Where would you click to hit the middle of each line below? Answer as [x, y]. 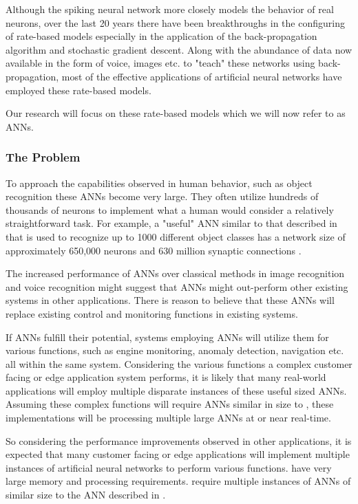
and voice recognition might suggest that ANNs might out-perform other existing [177, 286]
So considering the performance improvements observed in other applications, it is [179, 440]
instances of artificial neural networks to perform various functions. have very [169, 467]
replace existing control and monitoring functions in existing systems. [152, 313]
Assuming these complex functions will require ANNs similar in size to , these [170, 404]
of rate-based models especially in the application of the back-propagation [161, 36]
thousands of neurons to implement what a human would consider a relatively [170, 209]
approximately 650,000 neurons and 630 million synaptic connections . [154, 250]
